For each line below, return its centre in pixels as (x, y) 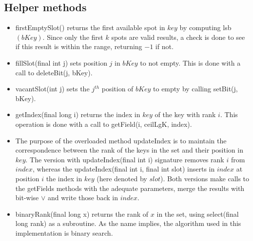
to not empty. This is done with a (190, 62)
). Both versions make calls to (205, 178)
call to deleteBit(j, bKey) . (54, 72)
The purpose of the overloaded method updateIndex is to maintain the (121, 140)
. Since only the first (73, 37)
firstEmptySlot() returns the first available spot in (90, 27)
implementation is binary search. (64, 232)
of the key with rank (185, 114)
